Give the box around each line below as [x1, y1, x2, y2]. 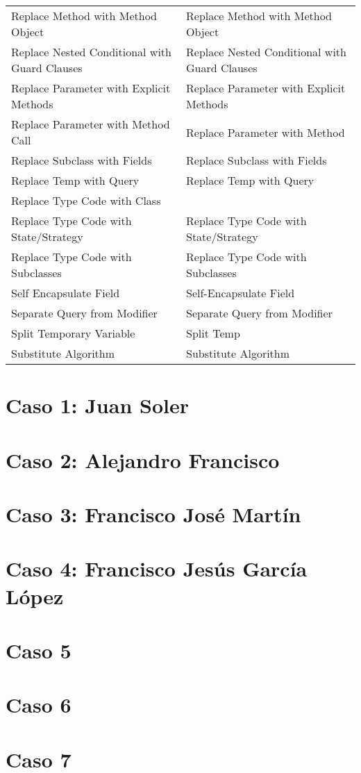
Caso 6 [6, 690, 72, 719]
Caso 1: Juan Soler [6, 391, 189, 419]
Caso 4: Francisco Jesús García [6, 554, 308, 583]
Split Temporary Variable [11, 325, 135, 341]
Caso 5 [6, 635, 72, 664]
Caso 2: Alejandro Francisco [6, 445, 280, 474]
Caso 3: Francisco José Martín [6, 499, 301, 528]
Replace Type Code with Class [11, 192, 161, 208]
